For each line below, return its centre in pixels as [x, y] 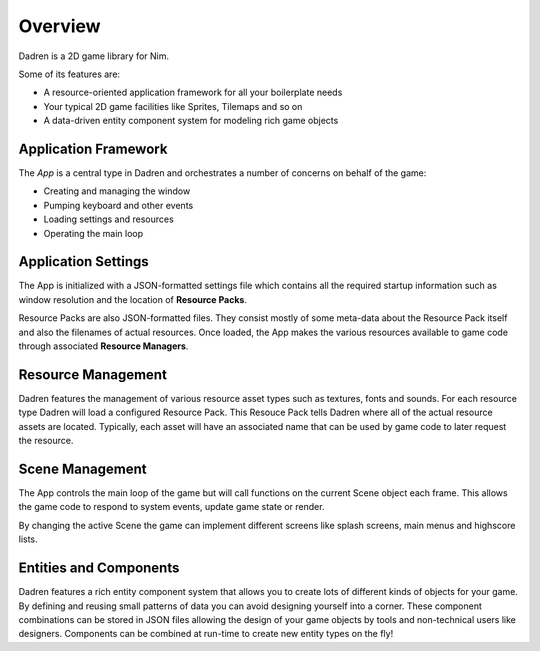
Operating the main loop [93, 233]
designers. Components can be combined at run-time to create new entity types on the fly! [206, 634]
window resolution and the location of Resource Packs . [132, 299]
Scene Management [82, 468]
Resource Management [92, 374]
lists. [28, 539]
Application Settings [83, 261]
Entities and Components [99, 568]
